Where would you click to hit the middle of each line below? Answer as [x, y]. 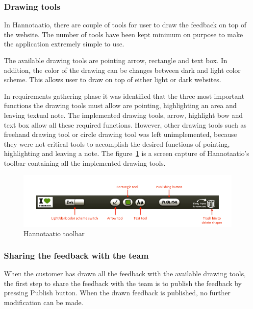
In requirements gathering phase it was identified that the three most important [124, 96]
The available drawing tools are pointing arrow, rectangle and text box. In [116, 60]
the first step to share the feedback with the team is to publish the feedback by [123, 283]
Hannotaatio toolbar [54, 233]
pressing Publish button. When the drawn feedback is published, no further [117, 293]
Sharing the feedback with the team [76, 255]
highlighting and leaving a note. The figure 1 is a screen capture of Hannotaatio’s [127, 153]
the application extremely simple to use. [64, 44]
